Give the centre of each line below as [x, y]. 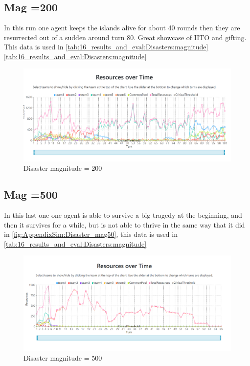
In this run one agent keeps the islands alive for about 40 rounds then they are [122, 28]
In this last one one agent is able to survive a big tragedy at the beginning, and [123, 215]
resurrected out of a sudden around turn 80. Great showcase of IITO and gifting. [125, 37]
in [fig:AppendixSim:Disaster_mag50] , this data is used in [91, 234]
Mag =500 [31, 194]
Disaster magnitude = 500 [63, 358]
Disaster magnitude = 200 [63, 168]
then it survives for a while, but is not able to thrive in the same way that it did [125, 224]
